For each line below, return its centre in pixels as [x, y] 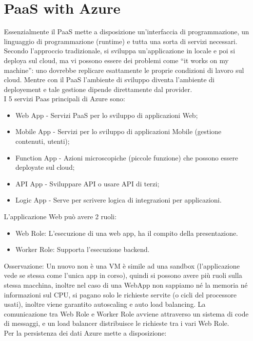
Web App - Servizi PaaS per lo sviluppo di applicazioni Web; [107, 115]
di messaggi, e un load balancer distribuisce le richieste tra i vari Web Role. [117, 323]
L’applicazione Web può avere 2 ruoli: [60, 216]
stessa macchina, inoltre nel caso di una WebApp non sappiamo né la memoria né [126, 285]
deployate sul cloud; [45, 167]
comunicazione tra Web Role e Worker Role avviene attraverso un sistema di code [126, 313]
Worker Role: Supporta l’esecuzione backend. [82, 249]
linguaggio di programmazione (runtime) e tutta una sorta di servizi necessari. [121, 41]
